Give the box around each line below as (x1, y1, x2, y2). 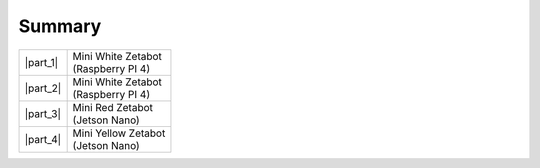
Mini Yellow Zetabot (72, 126, 166, 140)
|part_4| (24, 132, 62, 146)
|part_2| (24, 81, 62, 95)
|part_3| (24, 106, 62, 120)
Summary (18, 15, 102, 37)
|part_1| (24, 55, 59, 69)
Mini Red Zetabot (72, 100, 154, 114)
